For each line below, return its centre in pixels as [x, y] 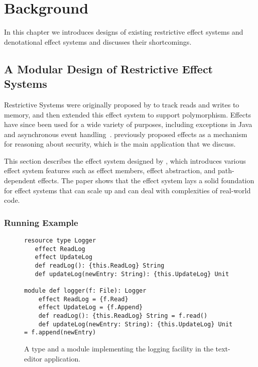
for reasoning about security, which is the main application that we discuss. [120, 144]
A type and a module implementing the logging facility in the [119, 348]
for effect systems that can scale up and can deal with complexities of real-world [127, 190]
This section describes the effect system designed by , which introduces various [125, 160]
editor [33, 358]
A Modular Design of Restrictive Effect [109, 69]
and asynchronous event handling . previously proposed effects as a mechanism [126, 134]
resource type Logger [60, 241]
